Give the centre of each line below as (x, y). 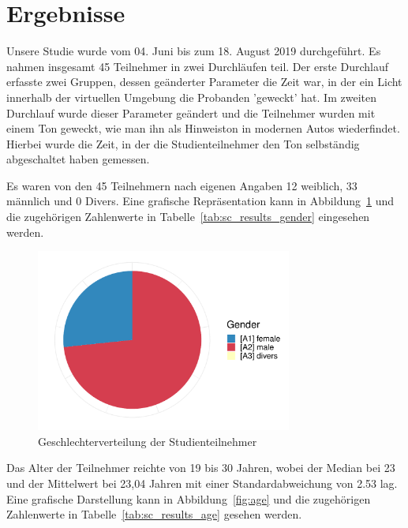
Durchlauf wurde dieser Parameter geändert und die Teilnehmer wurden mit (191, 112)
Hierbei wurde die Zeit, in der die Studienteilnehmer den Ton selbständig (183, 143)
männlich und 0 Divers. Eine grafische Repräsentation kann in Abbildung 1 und (200, 201)
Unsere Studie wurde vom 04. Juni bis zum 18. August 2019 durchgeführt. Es (194, 51)
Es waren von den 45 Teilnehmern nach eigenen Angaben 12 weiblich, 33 (182, 185)
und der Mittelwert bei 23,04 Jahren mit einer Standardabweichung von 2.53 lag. (202, 483)
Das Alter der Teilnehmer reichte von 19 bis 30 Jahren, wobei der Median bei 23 (201, 468)
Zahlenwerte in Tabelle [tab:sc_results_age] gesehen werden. (154, 514)
